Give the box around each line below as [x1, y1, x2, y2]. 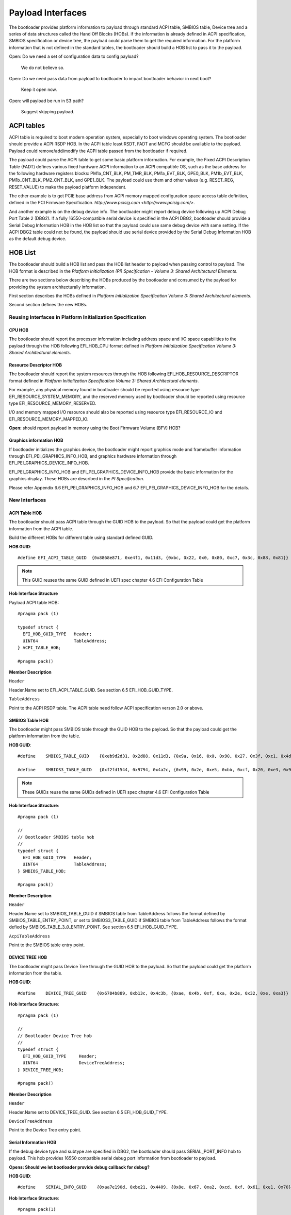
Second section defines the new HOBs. [9, 302, 87, 308]
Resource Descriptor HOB [9, 362, 62, 368]
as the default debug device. [9, 236, 66, 242]
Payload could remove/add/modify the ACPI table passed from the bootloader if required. [9, 148, 188, 154]
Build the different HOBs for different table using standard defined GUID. [9, 535, 154, 540]
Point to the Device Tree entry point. [9, 1127, 81, 1133]
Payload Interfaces [9, 7, 87, 18]
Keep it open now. [21, 87, 57, 92]
